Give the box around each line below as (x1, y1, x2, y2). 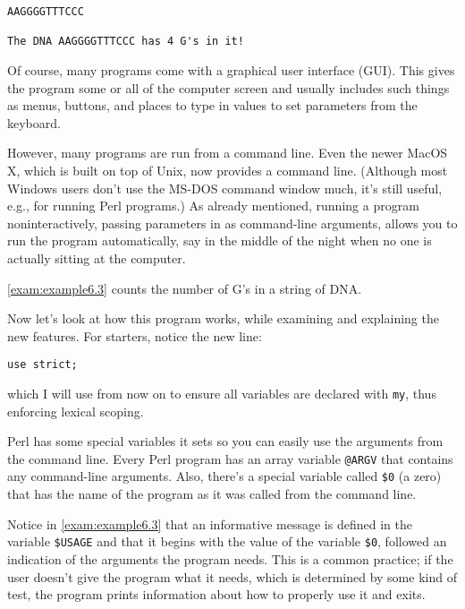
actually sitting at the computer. (7, 248, 186, 267)
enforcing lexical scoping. (7, 401, 144, 420)
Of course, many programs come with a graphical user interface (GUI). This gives (7, 60, 455, 79)
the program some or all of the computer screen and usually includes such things (7, 78, 450, 97)
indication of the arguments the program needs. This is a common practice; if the (7, 549, 453, 568)
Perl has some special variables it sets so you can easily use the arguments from (7, 432, 444, 450)
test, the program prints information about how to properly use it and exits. (7, 585, 426, 604)
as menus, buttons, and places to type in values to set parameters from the (7, 96, 418, 115)
